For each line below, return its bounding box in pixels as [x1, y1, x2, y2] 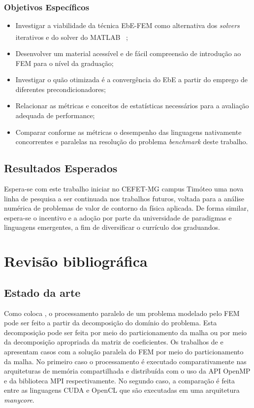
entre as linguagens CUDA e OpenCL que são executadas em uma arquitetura [4, 385, 240, 395]
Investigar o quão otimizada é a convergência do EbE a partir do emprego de [15, 74, 248, 85]
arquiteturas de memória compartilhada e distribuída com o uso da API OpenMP [4, 366, 251, 376]
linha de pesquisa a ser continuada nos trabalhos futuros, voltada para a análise [4, 193, 245, 203]
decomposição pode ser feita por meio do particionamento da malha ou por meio [4, 327, 247, 337]
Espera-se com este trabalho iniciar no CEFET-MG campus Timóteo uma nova [4, 184, 244, 194]
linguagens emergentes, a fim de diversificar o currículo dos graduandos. [4, 222, 220, 232]
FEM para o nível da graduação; [15, 58, 114, 68]
